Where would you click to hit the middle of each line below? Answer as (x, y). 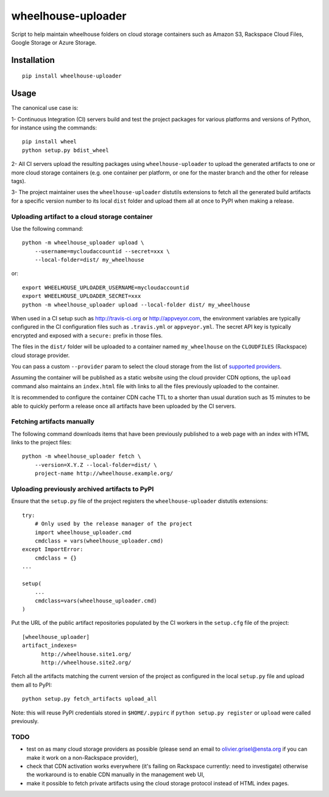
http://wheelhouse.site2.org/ (86, 663)
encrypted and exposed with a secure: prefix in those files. (87, 335)
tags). (19, 181)
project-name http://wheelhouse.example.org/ (104, 474)
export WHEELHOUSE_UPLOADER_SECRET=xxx (82, 296)
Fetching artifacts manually (53, 422)
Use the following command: (47, 228)
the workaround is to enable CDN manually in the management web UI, (115, 774)
